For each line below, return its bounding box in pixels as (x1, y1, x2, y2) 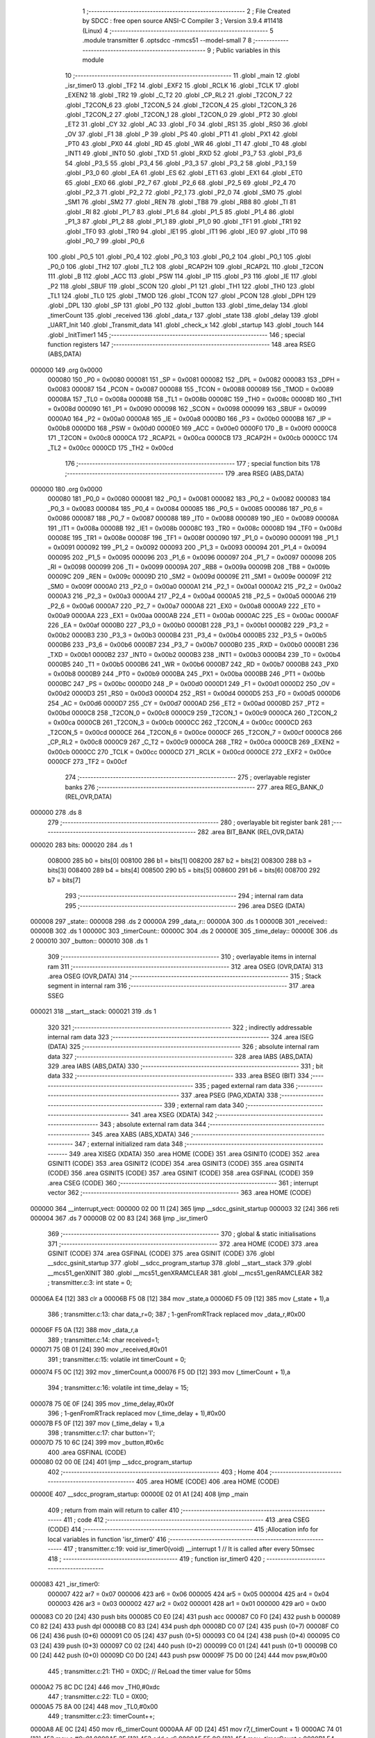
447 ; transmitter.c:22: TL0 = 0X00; (47, 1693, 149, 1701)
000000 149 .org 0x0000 (30, 366, 103, 374)
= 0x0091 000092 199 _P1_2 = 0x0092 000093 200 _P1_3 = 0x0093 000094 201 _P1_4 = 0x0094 (47, 543, 327, 552)
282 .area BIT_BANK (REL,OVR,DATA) (197, 828, 305, 836)
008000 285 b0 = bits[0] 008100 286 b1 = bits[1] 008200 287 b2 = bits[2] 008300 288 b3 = (47, 856, 312, 865)
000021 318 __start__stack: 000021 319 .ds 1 (30, 1007, 156, 1016)
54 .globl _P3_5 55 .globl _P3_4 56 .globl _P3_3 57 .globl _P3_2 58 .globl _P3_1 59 (65, 159, 297, 167)
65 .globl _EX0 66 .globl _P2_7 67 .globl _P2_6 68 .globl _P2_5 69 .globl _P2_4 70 (65, 178, 297, 187)
